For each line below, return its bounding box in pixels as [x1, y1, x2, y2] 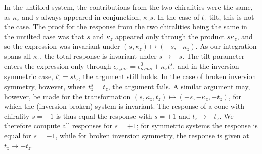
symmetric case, [4, 71, 53, 82]
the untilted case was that [4, 31, 84, 41]
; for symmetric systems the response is [136, 120, 258, 131]
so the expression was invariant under [4, 41, 120, 51]
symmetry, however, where [4, 81, 86, 92]
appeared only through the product [115, 31, 225, 41]
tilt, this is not [209, 11, 254, 22]
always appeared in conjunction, [41, 11, 141, 22]
